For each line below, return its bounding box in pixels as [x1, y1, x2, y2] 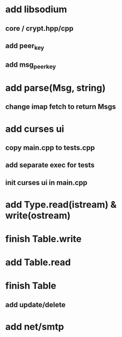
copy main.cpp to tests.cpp [5, 143, 95, 152]
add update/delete [5, 300, 66, 309]
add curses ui [5, 123, 65, 134]
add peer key [5, 41, 45, 52]
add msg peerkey [5, 60, 56, 70]
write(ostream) [5, 209, 71, 221]
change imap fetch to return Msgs [5, 103, 116, 111]
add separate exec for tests [5, 161, 95, 170]
